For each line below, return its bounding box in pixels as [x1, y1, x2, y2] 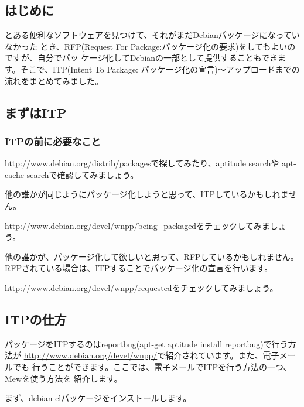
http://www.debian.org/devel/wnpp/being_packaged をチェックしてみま [5, 219, 270, 231]
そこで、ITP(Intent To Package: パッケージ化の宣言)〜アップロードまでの [20, 63, 300, 75]
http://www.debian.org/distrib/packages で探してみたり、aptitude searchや [5, 157, 279, 169]
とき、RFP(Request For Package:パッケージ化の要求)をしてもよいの [40, 40, 296, 52]
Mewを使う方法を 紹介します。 [5, 372, 122, 384]
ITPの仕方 [5, 310, 67, 328]
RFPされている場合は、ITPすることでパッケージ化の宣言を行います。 [5, 262, 273, 274]
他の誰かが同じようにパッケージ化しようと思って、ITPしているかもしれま [5, 188, 289, 200]
